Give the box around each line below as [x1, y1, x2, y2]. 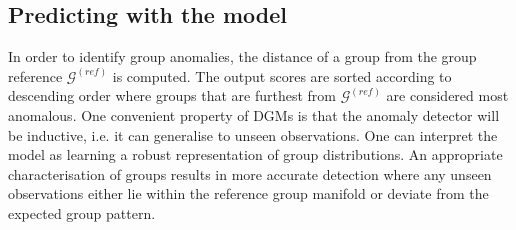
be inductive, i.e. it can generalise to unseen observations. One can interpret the [8, 124, 498, 145]
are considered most [386, 85, 509, 106]
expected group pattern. [8, 202, 156, 223]
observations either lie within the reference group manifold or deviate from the [8, 183, 489, 204]
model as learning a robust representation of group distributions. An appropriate [8, 144, 503, 165]
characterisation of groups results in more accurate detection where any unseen [8, 163, 492, 184]
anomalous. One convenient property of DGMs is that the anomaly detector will [8, 104, 500, 125]
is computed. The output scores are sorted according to [112, 65, 452, 86]
